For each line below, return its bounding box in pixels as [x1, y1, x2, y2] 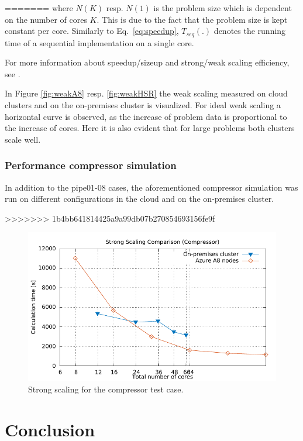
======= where [5, 2, 73, 13]
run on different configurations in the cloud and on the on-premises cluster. [5, 192, 274, 205]
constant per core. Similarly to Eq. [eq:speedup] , [5, 25, 179, 37]
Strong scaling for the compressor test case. [28, 383, 184, 395]
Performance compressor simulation [5, 158, 177, 173]
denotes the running [214, 25, 286, 37]
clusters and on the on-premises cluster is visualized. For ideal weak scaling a [5, 99, 281, 111]
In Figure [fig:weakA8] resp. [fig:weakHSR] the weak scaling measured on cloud [5, 87, 288, 99]
